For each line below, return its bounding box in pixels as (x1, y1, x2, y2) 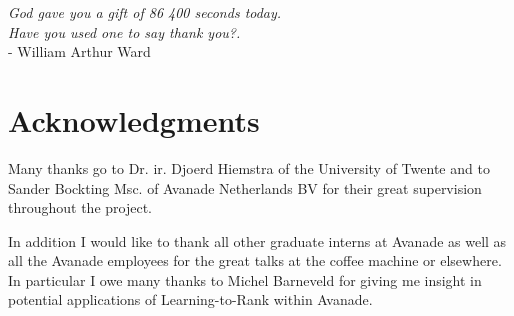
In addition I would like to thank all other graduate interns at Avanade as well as (8, 230, 507, 251)
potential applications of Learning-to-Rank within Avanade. (8, 289, 373, 310)
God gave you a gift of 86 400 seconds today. (8, 2, 282, 22)
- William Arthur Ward (8, 41, 151, 62)
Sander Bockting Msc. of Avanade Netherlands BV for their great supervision (8, 177, 482, 198)
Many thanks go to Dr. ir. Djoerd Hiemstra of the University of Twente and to (8, 157, 490, 178)
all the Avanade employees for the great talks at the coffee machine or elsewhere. (8, 250, 502, 271)
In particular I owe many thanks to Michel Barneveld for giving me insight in (8, 269, 482, 290)
